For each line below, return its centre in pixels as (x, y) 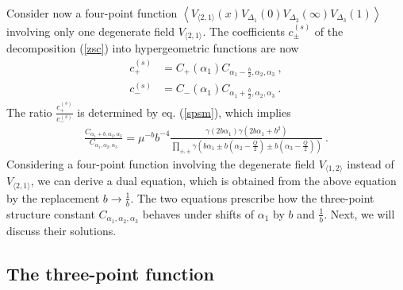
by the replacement (53, 197)
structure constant (51, 213)
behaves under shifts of (198, 213)
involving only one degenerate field (91, 31)
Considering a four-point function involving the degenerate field (161, 163)
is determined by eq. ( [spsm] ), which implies (184, 112)
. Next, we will (359, 213)
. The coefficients (244, 31)
